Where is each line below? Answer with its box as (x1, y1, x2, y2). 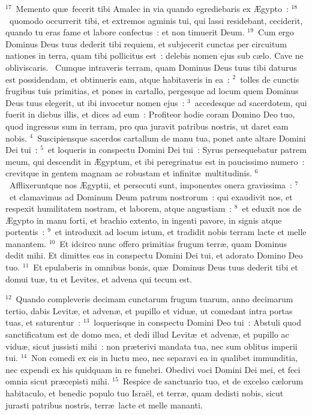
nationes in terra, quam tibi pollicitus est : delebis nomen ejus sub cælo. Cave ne (5, 49, 304, 62)
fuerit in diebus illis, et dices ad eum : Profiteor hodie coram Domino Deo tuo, (5, 108, 295, 121)
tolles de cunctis (240, 73, 299, 85)
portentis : (5, 225, 45, 238)
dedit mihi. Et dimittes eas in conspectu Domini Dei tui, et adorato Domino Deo (5, 249, 303, 261)
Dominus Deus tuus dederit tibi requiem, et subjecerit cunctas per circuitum (5, 37, 287, 50)
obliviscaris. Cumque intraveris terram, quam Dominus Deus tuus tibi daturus (5, 61, 297, 73)
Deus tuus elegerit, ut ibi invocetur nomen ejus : (5, 96, 185, 109)
